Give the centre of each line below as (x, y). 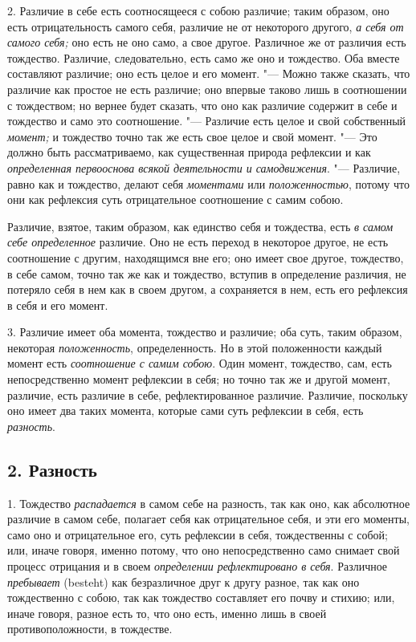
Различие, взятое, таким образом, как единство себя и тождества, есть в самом (200, 226)
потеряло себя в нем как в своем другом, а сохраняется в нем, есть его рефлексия (208, 289)
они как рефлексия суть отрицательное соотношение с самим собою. (175, 199)
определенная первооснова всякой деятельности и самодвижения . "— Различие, (204, 167)
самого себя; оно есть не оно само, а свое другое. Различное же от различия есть (207, 42)
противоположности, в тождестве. (90, 629)
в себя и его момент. (58, 305)
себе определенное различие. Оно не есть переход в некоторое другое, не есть (198, 242)
